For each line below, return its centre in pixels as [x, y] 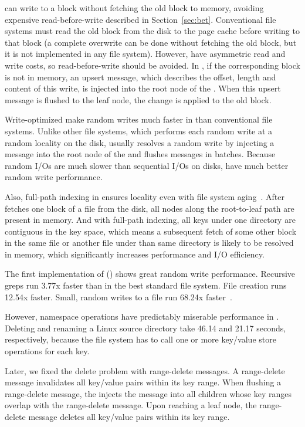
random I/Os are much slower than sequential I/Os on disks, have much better [147, 165]
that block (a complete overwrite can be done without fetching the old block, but [151, 42]
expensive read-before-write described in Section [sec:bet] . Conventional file [140, 19]
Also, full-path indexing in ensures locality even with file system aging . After [145, 196]
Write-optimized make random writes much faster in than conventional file [139, 119]
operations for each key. [47, 351]
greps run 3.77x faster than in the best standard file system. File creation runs [146, 285]
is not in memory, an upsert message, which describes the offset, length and [140, 77]
